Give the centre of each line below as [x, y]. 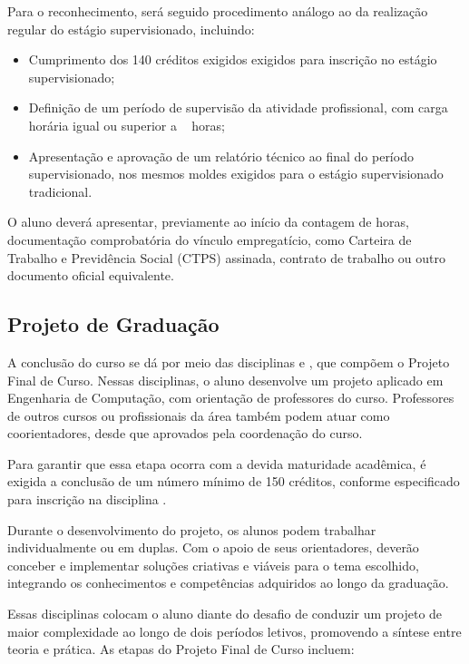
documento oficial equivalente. [91, 275]
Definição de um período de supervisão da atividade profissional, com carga [238, 107]
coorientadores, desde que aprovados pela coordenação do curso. [185, 433]
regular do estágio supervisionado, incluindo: [131, 29]
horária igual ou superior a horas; [127, 125]
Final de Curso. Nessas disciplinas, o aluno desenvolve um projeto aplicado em [225, 380]
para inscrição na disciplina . [87, 499]
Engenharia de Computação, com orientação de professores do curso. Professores [231, 398]
